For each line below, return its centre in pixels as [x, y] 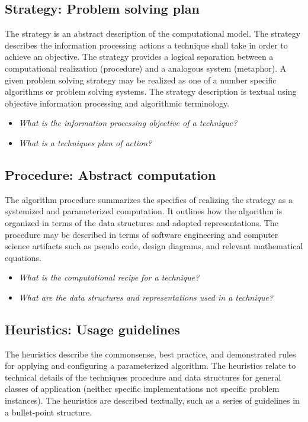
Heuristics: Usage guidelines [92, 329]
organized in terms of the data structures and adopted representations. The [142, 222]
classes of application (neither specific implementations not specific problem [142, 389]
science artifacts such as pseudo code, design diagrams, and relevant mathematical [154, 246]
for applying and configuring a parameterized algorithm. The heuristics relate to [150, 365]
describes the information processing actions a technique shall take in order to [146, 45]
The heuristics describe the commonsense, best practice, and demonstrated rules [150, 354]
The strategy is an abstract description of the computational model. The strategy [153, 33]
